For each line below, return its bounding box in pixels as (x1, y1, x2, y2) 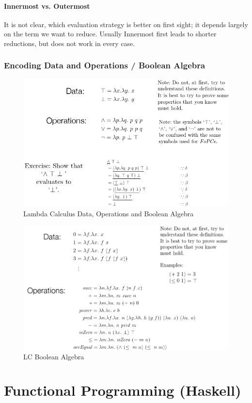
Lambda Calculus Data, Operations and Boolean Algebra (23, 208, 194, 218)
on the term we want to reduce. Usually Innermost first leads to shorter (4, 29, 217, 39)
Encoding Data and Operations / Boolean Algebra (4, 59, 205, 71)
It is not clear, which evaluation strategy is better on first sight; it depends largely (4, 19, 248, 29)
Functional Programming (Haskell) (4, 380, 241, 400)
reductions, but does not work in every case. (4, 38, 135, 48)
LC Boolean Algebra (23, 352, 84, 362)
